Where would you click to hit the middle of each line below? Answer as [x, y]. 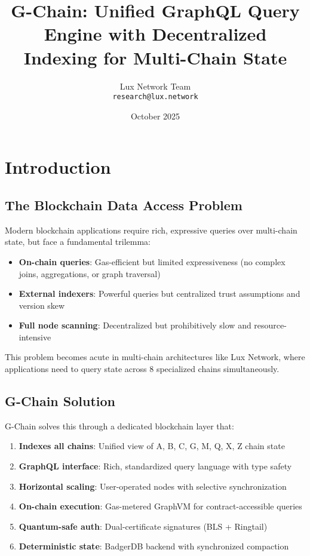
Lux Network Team [155, 86]
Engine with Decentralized [155, 34]
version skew [42, 305]
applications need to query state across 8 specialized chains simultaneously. [142, 369]
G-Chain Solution [60, 401]
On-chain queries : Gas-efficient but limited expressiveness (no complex [152, 261]
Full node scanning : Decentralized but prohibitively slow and [135, 325]
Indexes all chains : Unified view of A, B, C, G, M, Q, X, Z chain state [152, 446]
